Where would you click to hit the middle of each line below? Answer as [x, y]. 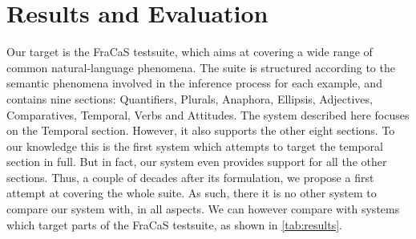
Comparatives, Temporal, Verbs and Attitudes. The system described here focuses [208, 114]
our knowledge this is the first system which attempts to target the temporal [195, 146]
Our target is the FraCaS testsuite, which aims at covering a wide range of [190, 52]
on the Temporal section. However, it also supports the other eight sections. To [201, 130]
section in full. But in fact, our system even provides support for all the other [197, 162]
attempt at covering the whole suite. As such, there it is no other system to [192, 193]
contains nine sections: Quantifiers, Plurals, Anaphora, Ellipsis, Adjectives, [190, 98]
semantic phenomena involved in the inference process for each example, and [194, 83]
